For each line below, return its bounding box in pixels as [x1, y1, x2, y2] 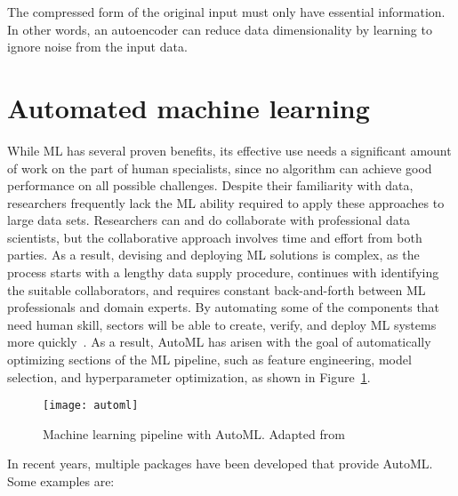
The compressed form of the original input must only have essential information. [7, 3, 446, 20]
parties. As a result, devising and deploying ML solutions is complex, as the [7, 245, 420, 264]
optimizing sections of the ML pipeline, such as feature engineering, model [7, 350, 412, 369]
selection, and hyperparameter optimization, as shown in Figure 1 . [7, 367, 371, 386]
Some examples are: [7, 472, 115, 491]
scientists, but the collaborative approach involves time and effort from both [7, 228, 422, 246]
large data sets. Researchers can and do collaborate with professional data [7, 211, 411, 229]
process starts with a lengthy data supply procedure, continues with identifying [7, 263, 439, 282]
